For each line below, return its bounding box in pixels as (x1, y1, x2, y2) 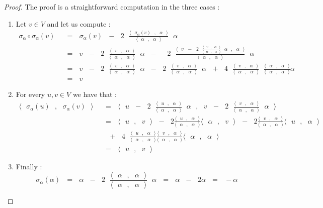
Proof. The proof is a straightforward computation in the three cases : (4, 2, 220, 12)
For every (16, 89, 45, 99)
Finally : (16, 161, 42, 171)
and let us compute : (47, 18, 111, 29)
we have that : (72, 89, 117, 99)
